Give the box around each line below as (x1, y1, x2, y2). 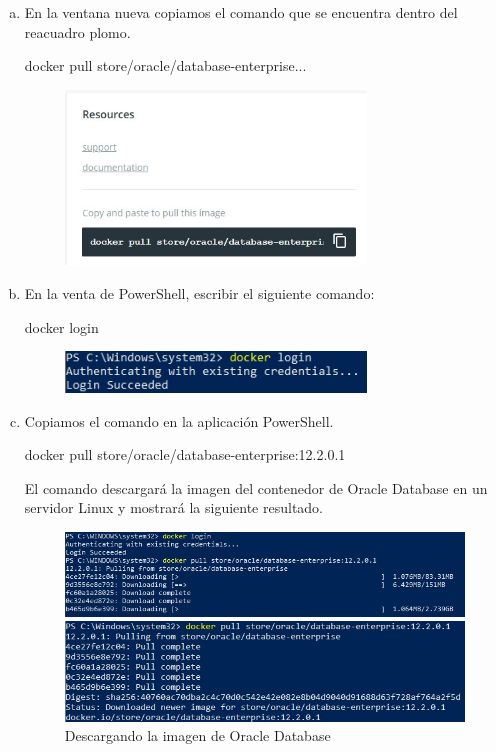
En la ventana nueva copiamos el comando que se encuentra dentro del (24, 2, 458, 22)
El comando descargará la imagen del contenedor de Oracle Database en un (24, 477, 488, 498)
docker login (24, 316, 99, 337)
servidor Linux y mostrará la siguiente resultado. (24, 497, 324, 518)
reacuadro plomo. (24, 21, 131, 42)
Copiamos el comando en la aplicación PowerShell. (24, 410, 334, 431)
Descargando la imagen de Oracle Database (64, 725, 331, 746)
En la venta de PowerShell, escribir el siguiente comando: (24, 282, 375, 303)
